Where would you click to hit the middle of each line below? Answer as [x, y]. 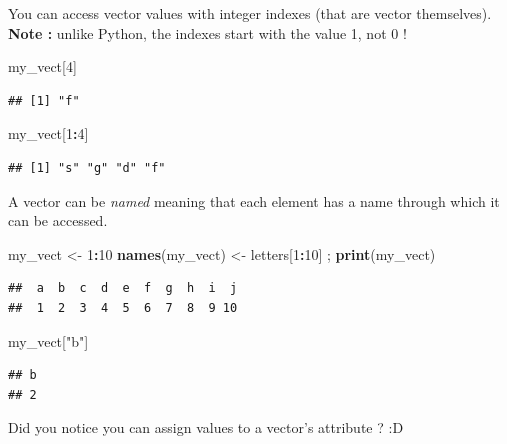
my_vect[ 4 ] [42, 66]
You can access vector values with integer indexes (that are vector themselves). [250, 13]
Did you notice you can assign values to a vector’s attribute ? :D [206, 427]
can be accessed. [58, 220]
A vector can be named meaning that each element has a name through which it [254, 200]
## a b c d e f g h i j [123, 288]
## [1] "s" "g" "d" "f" [87, 167]
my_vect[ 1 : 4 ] [48, 133]
